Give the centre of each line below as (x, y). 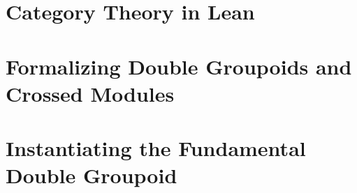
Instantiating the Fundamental (156, 148)
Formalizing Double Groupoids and (179, 66)
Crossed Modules (90, 93)
